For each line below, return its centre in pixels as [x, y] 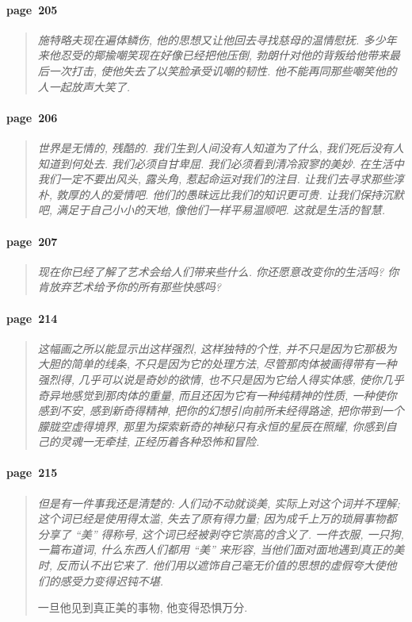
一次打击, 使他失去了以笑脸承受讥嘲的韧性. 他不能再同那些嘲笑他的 [223, 70]
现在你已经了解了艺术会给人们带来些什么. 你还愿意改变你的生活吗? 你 [218, 271]
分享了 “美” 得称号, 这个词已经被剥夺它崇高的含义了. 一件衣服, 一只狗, [221, 534]
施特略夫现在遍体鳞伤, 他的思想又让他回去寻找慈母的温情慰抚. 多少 [212, 39]
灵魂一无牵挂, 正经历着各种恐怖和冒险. [160, 442]
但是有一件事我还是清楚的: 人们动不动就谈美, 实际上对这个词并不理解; [219, 503]
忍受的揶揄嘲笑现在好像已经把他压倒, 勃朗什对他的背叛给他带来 [225, 55]
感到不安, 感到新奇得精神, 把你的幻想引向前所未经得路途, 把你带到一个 [221, 411]
